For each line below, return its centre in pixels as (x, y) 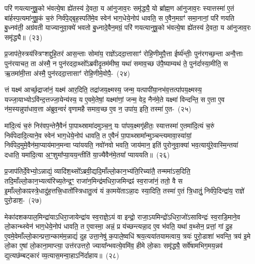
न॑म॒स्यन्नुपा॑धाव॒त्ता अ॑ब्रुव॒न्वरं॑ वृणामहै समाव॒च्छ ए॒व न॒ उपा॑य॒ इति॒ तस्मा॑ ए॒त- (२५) (98, 109)
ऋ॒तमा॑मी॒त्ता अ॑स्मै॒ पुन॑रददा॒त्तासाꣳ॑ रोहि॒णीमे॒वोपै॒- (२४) (67, 73)
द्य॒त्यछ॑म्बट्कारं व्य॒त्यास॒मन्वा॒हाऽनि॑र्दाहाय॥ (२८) (62, 255)
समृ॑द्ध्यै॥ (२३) (23, 37)
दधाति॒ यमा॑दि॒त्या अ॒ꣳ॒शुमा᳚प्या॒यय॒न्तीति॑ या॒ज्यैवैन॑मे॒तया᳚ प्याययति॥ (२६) (87, 154)
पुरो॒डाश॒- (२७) (23, 200)
